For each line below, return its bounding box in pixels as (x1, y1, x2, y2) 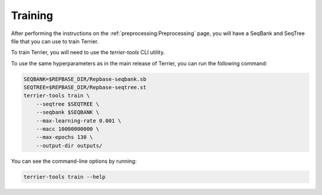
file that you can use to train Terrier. (11, 37, 99, 45)
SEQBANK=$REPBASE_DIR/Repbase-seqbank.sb (23, 76, 147, 83)
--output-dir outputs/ (36, 142, 103, 149)
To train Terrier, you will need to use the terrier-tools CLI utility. (11, 49, 165, 56)
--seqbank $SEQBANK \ (36, 109, 100, 116)
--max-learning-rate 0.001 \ (36, 117, 122, 124)
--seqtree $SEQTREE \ (36, 100, 100, 107)
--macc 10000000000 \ (36, 125, 100, 133)
